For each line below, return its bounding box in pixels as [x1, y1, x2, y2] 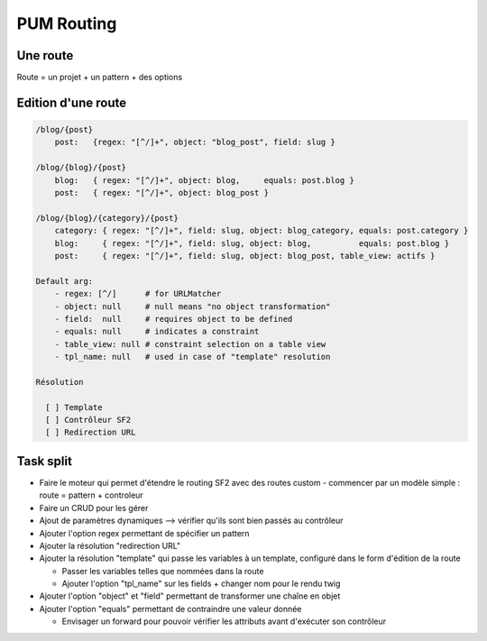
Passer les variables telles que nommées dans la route [61, 565, 264, 576]
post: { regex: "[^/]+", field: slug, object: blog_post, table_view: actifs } [54, 251, 436, 261]
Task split [16, 453, 72, 469]
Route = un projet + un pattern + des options [16, 72, 183, 83]
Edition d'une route [16, 95, 126, 110]
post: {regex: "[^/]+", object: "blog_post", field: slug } [54, 137, 335, 148]
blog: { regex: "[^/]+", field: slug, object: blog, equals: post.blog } [54, 238, 450, 248]
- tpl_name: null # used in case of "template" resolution [54, 352, 331, 362]
